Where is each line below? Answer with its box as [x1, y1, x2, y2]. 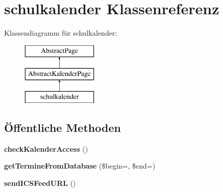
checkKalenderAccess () [4, 143, 88, 154]
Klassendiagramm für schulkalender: [4, 28, 117, 38]
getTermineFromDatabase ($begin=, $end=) [4, 160, 156, 171]
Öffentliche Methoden [4, 120, 121, 135]
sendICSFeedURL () [4, 178, 76, 188]
